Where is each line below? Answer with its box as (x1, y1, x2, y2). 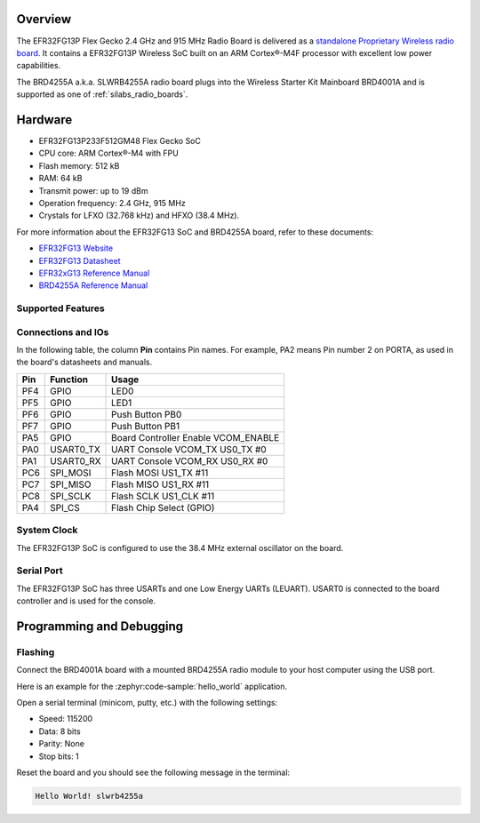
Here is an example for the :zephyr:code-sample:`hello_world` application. (16, 681, 288, 691)
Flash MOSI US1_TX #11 (111, 467, 209, 479)
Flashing (16, 645, 55, 658)
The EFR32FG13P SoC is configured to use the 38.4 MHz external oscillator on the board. (16, 542, 344, 553)
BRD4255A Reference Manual (38, 280, 148, 291)
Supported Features (16, 302, 106, 315)
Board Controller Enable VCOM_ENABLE (111, 431, 280, 443)
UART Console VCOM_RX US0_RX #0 (111, 454, 268, 467)
